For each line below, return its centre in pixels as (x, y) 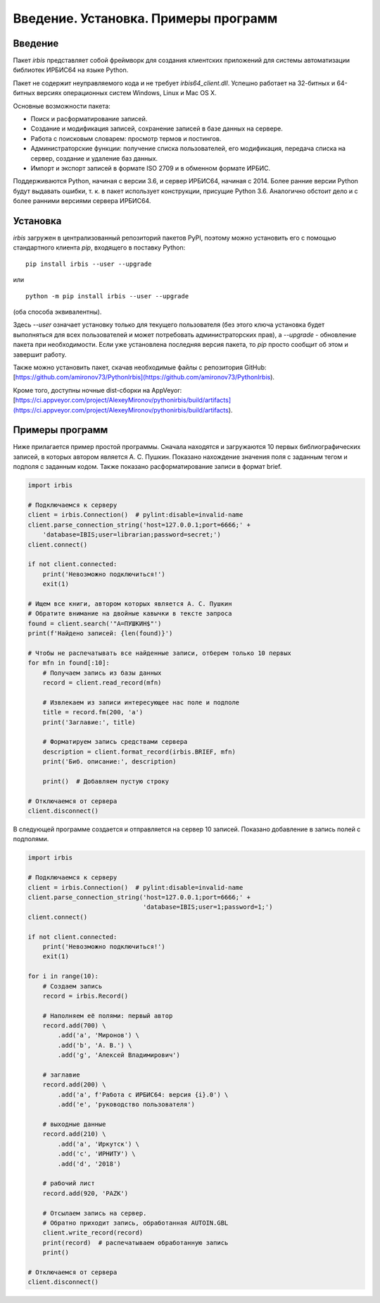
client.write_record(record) (93, 1233)
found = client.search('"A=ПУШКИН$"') (95, 623)
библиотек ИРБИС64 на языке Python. (71, 70)
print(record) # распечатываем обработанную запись (135, 1242)
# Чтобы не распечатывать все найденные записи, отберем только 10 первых (160, 653)
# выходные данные (74, 1124)
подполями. (31, 839)
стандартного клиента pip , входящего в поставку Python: (99, 247)
